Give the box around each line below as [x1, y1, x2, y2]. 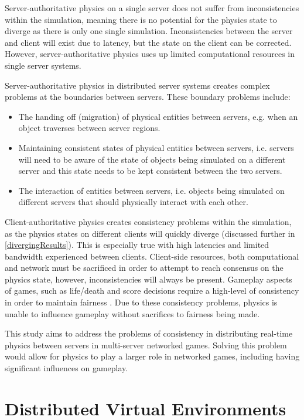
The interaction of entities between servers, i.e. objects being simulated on [18, 184, 285, 196]
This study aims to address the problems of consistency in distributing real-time [5, 327, 293, 340]
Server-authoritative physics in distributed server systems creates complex [5, 79, 270, 91]
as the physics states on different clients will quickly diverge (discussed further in [5, 227, 295, 239]
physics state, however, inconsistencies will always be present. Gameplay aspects [5, 273, 292, 285]
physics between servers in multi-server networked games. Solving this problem [5, 338, 287, 351]
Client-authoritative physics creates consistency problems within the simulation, [5, 215, 292, 227]
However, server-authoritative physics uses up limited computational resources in [5, 48, 295, 60]
